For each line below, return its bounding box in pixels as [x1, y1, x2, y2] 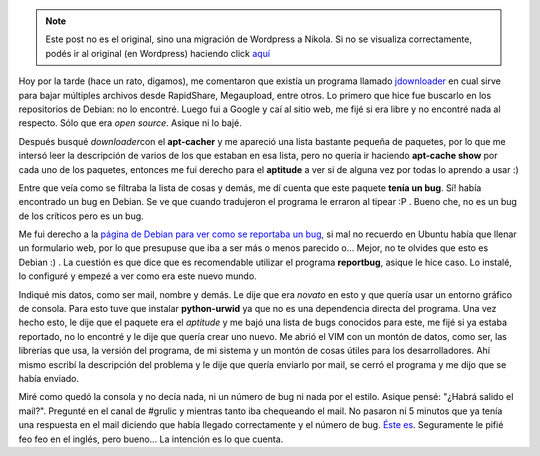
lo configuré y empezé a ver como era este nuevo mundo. [18, 270, 257, 282]
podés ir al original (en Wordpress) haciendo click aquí [45, 47, 270, 59]
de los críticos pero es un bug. [18, 210, 144, 222]
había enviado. [18, 372, 80, 384]
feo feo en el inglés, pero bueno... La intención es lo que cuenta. [18, 433, 284, 445]
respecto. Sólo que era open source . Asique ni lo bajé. [18, 117, 242, 129]
